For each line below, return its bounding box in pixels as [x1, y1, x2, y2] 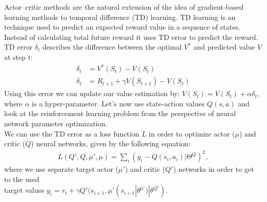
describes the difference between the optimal [43, 41, 182, 52]
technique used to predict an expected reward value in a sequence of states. [4, 21, 240, 32]
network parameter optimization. [4, 118, 108, 128]
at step [4, 51, 26, 62]
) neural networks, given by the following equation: [31, 138, 191, 149]
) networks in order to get [173, 164, 254, 174]
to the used [4, 173, 39, 184]
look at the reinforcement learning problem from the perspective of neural [4, 108, 236, 119]
